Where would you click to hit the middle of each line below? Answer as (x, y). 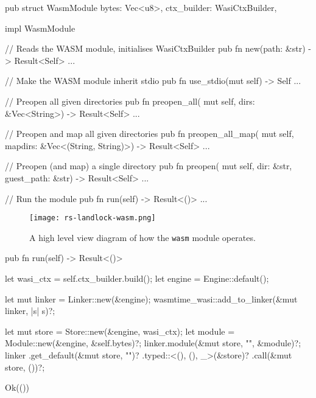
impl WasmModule (40, 28)
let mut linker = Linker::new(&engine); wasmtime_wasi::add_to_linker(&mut (151, 298)
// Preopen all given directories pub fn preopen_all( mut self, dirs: (130, 101)
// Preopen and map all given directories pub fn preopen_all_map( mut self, (149, 134)
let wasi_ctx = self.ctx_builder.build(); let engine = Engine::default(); (137, 278)
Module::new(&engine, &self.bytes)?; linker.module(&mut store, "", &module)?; (153, 343)
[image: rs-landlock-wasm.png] (93, 218)
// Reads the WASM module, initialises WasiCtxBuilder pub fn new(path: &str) (155, 48)
